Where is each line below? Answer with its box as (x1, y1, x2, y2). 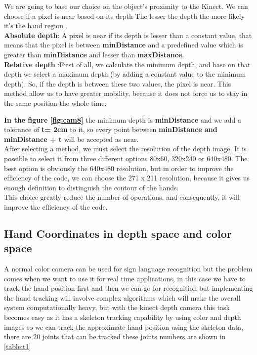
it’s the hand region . (4, 20, 68, 31)
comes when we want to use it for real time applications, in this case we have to (4, 273, 246, 283)
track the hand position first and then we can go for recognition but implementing (4, 283, 253, 293)
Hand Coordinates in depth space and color (4, 225, 232, 241)
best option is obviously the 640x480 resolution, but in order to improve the (4, 163, 234, 173)
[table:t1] (4, 341, 31, 351)
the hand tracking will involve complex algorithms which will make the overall (4, 292, 241, 303)
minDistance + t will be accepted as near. (4, 133, 139, 144)
